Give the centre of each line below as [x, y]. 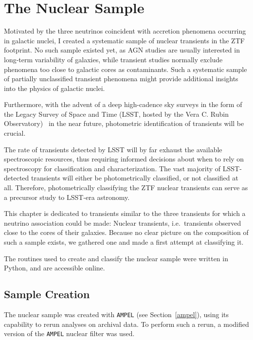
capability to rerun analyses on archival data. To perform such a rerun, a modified [126, 324]
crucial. [15, 133]
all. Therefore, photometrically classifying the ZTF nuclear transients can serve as [126, 188]
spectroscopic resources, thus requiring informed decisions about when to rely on [124, 159]
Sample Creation [47, 294]
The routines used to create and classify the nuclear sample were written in [116, 258]
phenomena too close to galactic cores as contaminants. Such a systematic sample [126, 69]
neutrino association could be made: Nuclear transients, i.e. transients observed [123, 223]
